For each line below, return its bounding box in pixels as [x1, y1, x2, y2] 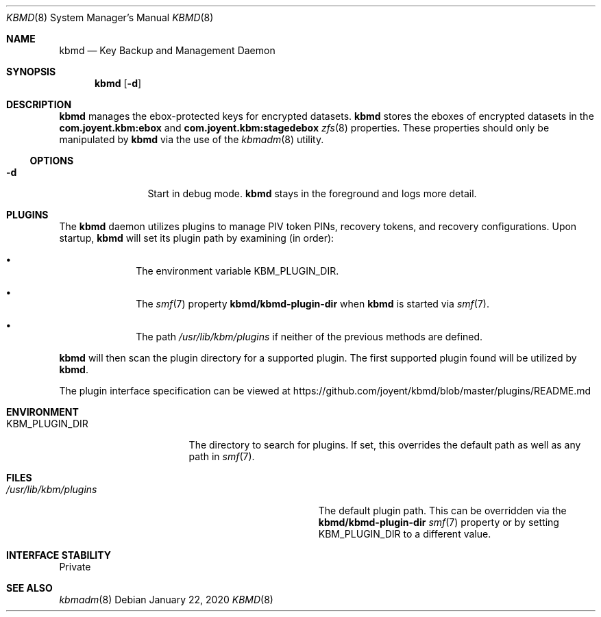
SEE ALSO [6, 582, 53, 594]
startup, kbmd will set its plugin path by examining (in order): [59, 232, 334, 244]
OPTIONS [29, 155, 74, 166]
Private [59, 561, 91, 572]
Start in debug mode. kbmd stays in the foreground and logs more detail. [147, 188, 477, 199]
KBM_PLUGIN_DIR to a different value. [318, 528, 491, 540]
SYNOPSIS [6, 66, 56, 77]
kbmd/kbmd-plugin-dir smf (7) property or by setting [318, 516, 559, 528]
